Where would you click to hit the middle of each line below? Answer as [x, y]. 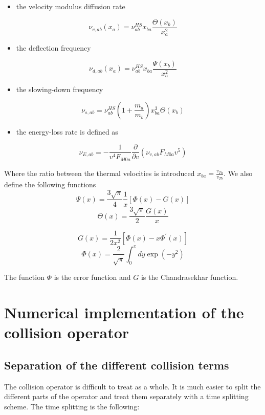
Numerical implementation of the [124, 312]
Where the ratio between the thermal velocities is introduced [100, 173]
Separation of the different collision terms [117, 365]
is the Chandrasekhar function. [190, 277]
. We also [238, 173]
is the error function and [92, 277]
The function [24, 277]
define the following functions [50, 184]
